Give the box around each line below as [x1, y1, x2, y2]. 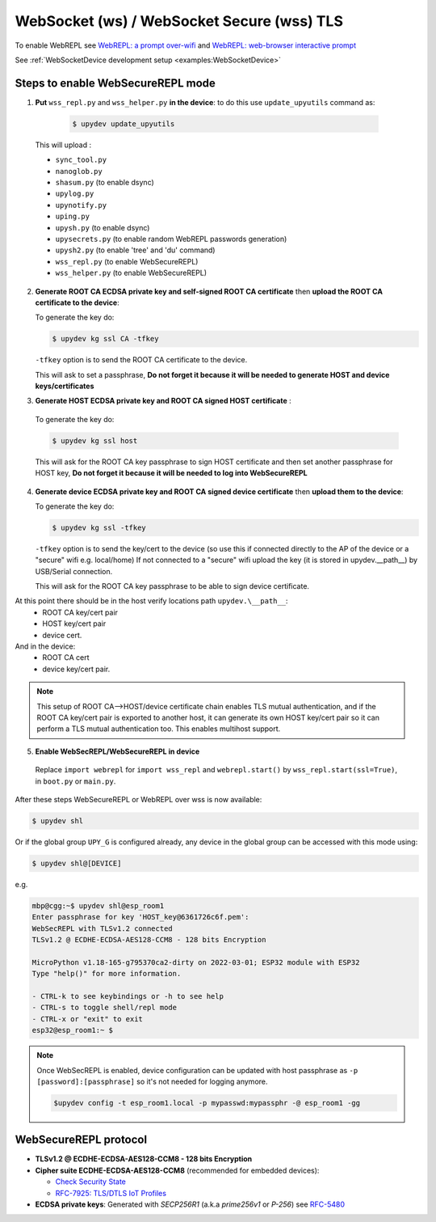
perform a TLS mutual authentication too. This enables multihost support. [36, 724, 281, 734]
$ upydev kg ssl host [52, 436, 138, 445]
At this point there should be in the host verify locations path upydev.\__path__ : [15, 596, 288, 606]
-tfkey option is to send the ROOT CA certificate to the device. [35, 355, 248, 365]
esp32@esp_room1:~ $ [31, 1025, 113, 1035]
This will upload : [35, 140, 92, 150]
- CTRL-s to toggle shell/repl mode [31, 1003, 178, 1013]
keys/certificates [35, 381, 94, 391]
